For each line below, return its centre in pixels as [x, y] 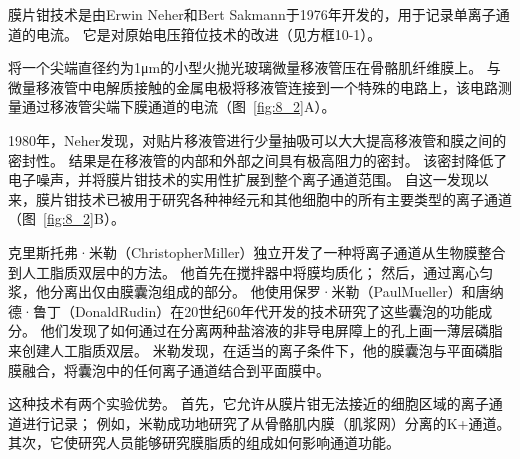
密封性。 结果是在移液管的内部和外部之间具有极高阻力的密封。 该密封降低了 [258, 159]
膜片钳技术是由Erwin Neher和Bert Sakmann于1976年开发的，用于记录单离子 [252, 14]
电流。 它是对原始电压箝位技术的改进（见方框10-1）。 [208, 33]
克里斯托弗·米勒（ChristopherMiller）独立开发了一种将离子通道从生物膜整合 [257, 251]
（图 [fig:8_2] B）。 [66, 218]
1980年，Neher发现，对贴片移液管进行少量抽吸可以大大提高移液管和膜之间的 [257, 139]
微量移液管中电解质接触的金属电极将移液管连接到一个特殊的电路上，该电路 [253, 86]
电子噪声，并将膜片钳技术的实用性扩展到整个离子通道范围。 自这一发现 [241, 179]
